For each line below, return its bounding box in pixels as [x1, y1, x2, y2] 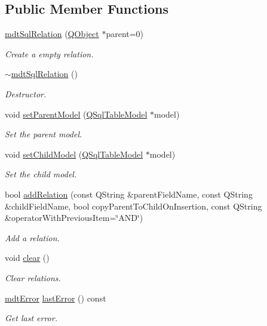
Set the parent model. [5, 128, 82, 140]
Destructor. [5, 87, 47, 100]
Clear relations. [5, 271, 61, 284]
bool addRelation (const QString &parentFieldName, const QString [5, 187, 253, 200]
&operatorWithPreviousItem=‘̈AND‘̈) [5, 211, 143, 224]
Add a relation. [5, 231, 60, 244]
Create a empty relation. [5, 47, 94, 60]
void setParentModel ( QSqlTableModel [5, 107, 148, 120]
